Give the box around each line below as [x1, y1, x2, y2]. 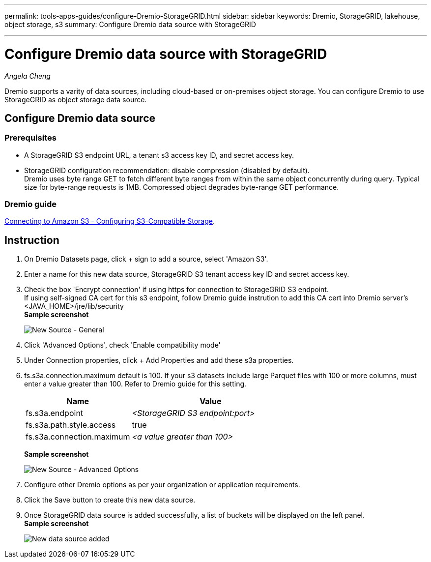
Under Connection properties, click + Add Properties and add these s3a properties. [24, 356, 294, 365]
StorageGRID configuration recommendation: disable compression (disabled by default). [24, 166, 310, 175]
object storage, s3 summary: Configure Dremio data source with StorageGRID [4, 20, 256, 29]
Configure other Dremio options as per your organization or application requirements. [24, 480, 300, 489]
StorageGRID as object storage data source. [4, 95, 147, 104]
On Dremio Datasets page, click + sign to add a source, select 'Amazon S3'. [24, 255, 268, 264]
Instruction [4, 234, 59, 246]
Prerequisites [4, 133, 57, 143]
